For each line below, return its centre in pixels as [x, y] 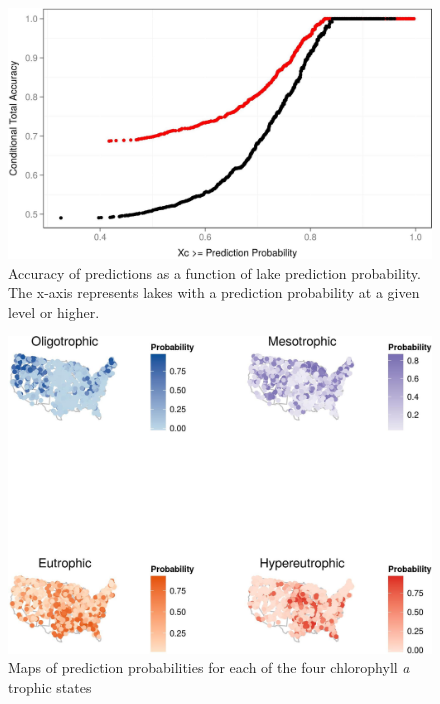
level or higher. [54, 311]
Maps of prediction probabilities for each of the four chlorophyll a [209, 667]
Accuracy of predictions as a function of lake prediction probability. [214, 272]
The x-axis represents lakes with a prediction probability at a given [214, 292]
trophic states [50, 687]
